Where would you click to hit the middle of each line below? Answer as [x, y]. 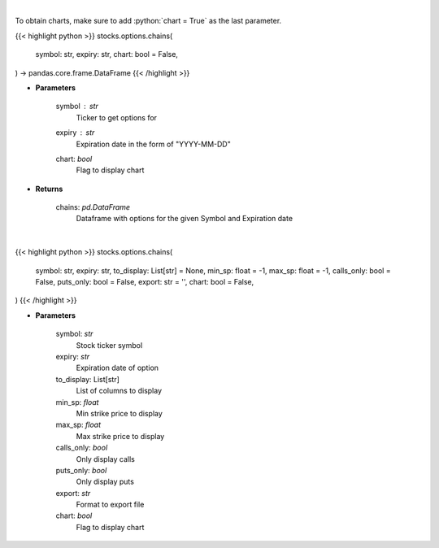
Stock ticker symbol [109, 345]
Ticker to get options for [117, 117]
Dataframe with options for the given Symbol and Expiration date [184, 219]
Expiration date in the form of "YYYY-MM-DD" [153, 144]
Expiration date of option [117, 368]
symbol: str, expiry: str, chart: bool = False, [107, 54]
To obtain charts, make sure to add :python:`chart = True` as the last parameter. [148, 21]
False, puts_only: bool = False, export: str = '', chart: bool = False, [145, 282]
